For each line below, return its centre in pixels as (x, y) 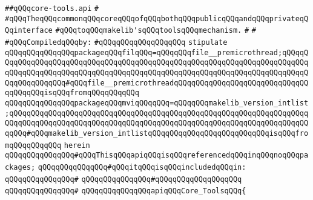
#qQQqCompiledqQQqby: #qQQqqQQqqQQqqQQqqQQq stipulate (116, 42)
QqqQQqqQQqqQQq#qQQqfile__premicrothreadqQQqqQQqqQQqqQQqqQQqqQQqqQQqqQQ (157, 83)
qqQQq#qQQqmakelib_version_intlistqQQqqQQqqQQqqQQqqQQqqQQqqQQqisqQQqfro (157, 133)
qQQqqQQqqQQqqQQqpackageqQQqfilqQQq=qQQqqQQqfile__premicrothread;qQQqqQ (157, 52)
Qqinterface (29, 31)
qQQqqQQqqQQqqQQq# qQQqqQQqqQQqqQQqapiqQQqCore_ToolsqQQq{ (126, 191)
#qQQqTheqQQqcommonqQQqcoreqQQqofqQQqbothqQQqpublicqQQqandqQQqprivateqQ (157, 18)
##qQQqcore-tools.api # (52, 8)
